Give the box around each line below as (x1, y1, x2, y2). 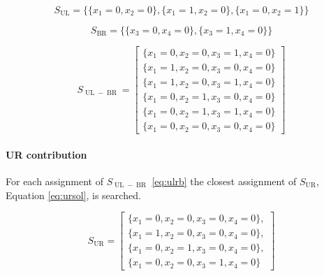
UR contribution (6, 147, 87, 161)
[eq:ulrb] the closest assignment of (152, 173, 297, 188)
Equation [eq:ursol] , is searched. (6, 187, 141, 202)
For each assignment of (6, 173, 103, 188)
